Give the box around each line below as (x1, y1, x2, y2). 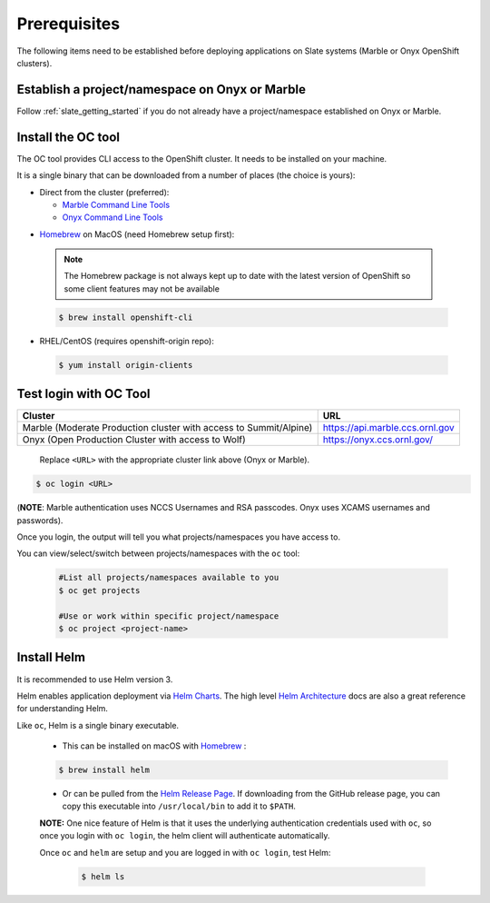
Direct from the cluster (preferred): (39, 186, 170, 197)
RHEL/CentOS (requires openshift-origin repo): (39, 335, 215, 346)
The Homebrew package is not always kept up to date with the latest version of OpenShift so (64, 271, 411, 282)
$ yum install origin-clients (58, 360, 193, 370)
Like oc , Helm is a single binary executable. (16, 719, 180, 730)
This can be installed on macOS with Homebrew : (62, 740, 247, 751)
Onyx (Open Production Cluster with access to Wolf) (22, 433, 247, 446)
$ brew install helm (58, 765, 150, 776)
